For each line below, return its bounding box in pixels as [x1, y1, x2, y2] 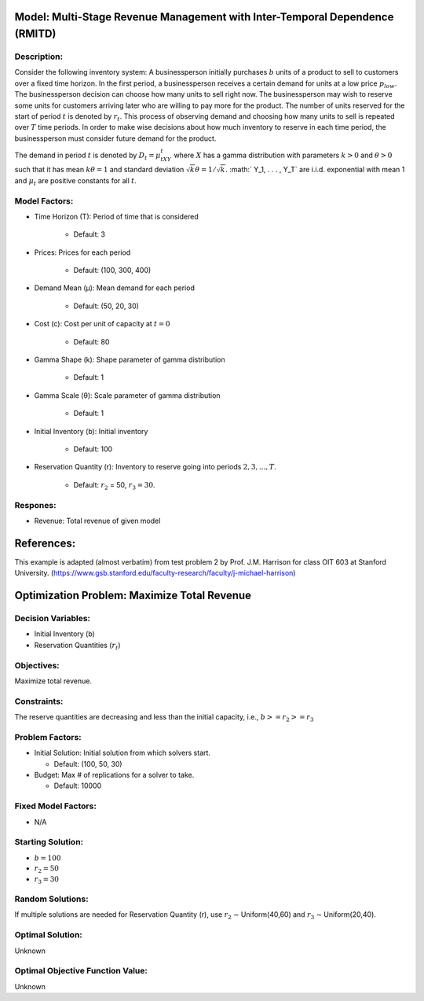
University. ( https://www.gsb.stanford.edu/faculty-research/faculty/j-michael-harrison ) [14, 569, 296, 578]
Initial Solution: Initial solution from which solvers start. [34, 748, 211, 758]
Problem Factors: [14, 731, 82, 742]
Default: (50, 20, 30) [73, 301, 139, 311]
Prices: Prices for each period [34, 248, 131, 257]
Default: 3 [73, 230, 106, 239]
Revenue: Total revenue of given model [34, 516, 161, 525]
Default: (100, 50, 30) [53, 759, 122, 768]
